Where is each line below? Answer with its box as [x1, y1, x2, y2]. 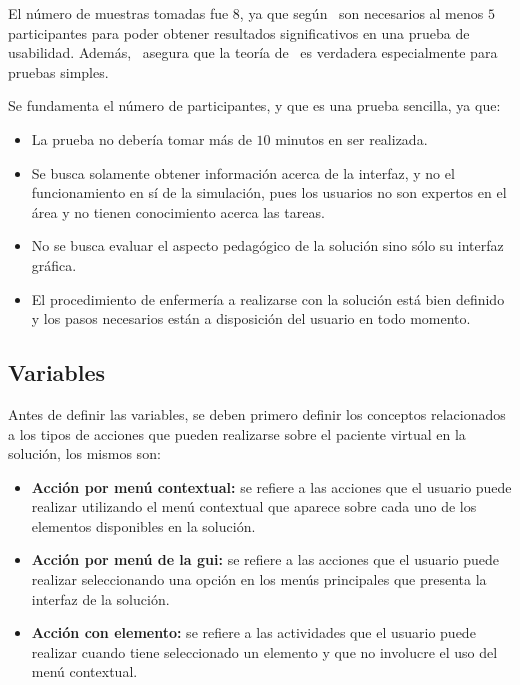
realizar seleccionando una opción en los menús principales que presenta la [31, 569, 487, 590]
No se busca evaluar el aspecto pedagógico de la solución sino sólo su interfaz [31, 235, 504, 256]
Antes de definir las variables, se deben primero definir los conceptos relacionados [8, 403, 506, 424]
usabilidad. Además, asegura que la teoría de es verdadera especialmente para [8, 42, 498, 63]
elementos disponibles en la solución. [31, 515, 256, 536]
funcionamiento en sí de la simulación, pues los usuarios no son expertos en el [31, 182, 507, 203]
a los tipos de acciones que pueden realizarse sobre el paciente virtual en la [8, 423, 466, 444]
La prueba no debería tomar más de [31, 128, 252, 149]
